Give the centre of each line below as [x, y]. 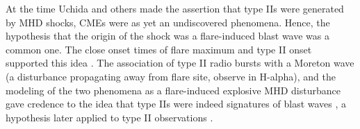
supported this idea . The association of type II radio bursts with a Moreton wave [180, 63]
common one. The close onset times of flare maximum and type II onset [159, 49]
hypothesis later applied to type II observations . [109, 117]
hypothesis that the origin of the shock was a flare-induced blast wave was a [168, 36]
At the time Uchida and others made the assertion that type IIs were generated [175, 8]
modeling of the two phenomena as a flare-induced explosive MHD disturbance [173, 90]
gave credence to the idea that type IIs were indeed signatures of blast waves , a [176, 104]
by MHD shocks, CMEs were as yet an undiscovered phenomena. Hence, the [168, 22]
